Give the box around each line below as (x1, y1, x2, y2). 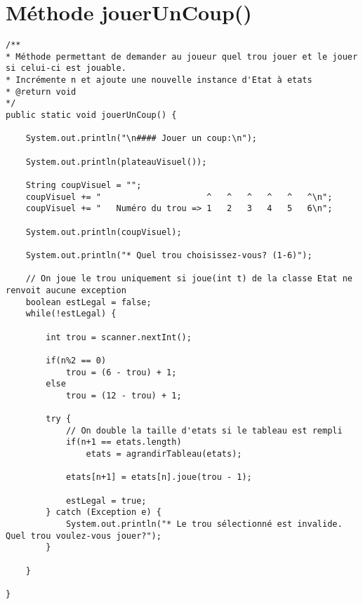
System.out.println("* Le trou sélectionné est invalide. (65, 519, 343, 530)
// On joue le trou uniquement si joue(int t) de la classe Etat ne (25, 274, 352, 284)
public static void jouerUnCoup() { (6, 110, 177, 121)
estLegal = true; (65, 495, 147, 506)
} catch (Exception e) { (46, 507, 161, 518)
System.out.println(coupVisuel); (25, 227, 182, 237)
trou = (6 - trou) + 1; (65, 367, 177, 377)
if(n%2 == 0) (46, 355, 107, 365)
